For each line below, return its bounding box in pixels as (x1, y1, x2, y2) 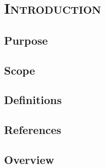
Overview (4, 151, 55, 167)
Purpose (4, 32, 48, 48)
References (4, 122, 62, 138)
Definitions (4, 92, 62, 108)
